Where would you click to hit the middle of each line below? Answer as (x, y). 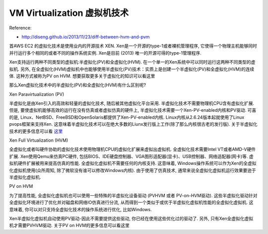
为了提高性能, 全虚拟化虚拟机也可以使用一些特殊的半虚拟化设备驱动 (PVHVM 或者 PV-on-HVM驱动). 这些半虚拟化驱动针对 (133, 195)
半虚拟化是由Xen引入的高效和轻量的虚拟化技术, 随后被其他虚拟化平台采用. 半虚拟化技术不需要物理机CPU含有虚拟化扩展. (132, 103)
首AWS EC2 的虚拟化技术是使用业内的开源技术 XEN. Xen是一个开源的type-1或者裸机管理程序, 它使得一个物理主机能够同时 (133, 46)
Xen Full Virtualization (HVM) (39, 140)
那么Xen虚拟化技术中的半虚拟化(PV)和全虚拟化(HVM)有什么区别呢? (78, 85)
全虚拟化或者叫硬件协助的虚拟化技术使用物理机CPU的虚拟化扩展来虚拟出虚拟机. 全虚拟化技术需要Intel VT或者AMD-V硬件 (133, 150)
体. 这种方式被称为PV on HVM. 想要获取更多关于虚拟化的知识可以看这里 (82, 76)
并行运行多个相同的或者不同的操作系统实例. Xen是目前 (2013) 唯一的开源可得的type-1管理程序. (105, 53)
